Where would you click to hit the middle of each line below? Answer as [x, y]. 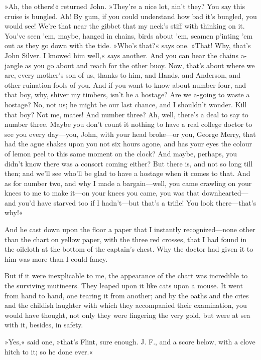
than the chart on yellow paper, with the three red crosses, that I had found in [126, 239]
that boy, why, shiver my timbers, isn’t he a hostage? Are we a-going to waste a [127, 95]
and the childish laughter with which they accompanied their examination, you [126, 305]
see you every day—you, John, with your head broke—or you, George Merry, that [130, 134]
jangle [14, 65]
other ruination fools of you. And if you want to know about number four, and [125, 84]
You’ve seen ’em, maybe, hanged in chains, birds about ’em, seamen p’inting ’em [129, 35]
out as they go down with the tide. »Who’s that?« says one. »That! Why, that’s [128, 45]
